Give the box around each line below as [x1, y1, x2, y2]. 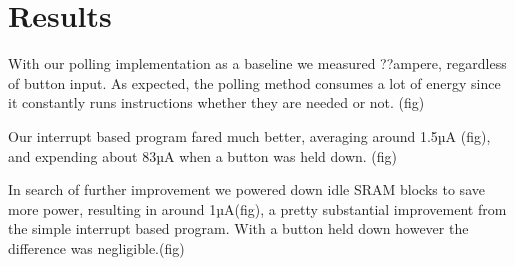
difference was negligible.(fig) [8, 237, 185, 258]
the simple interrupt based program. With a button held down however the [8, 218, 469, 239]
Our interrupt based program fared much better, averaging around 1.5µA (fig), [8, 125, 491, 146]
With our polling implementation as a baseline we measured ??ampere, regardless [8, 53, 507, 74]
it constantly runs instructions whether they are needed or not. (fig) [8, 92, 425, 113]
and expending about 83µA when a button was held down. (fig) [8, 145, 398, 166]
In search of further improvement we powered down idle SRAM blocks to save [8, 179, 485, 200]
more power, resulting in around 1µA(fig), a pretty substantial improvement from [8, 198, 507, 219]
